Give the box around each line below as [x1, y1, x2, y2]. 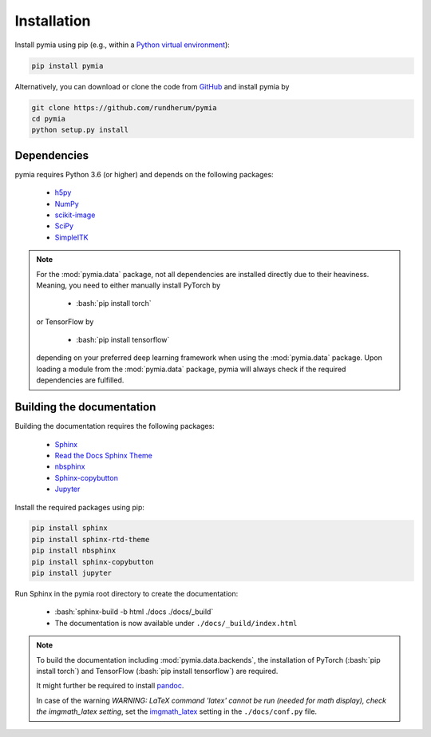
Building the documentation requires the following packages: [14, 422, 215, 431]
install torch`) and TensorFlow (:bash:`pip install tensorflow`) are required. [36, 666, 279, 676]
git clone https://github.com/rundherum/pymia [31, 103, 217, 112]
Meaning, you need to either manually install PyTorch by [36, 280, 221, 290]
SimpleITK [54, 232, 89, 242]
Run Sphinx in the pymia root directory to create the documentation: [14, 589, 239, 599]
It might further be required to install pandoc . [36, 681, 184, 691]
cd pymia [31, 114, 66, 123]
